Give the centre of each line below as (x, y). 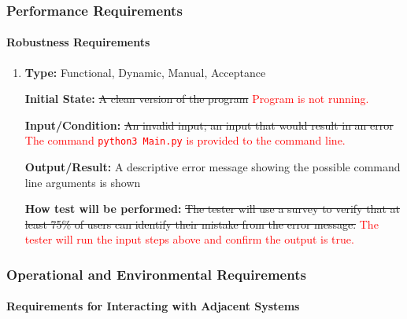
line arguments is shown (83, 182)
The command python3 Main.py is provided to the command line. (185, 140)
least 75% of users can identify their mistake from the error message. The (202, 224)
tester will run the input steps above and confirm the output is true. (189, 239)
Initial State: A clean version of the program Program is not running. (197, 99)
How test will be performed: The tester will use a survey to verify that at (212, 209)
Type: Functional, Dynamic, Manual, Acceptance (145, 72)
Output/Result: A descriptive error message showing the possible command (213, 167)
